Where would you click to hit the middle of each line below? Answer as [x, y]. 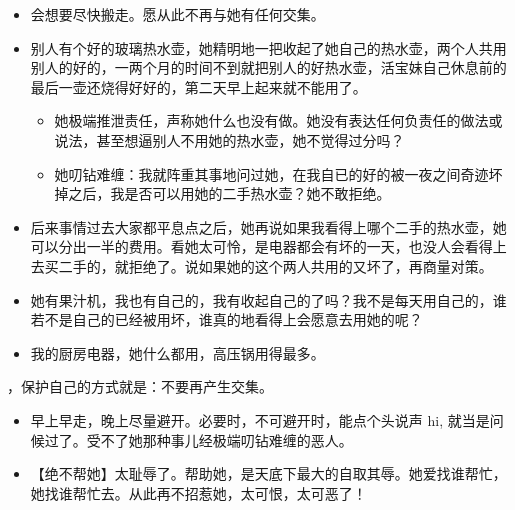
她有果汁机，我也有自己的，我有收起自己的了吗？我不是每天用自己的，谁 [268, 299]
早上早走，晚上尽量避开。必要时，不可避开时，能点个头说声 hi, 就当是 [260, 419]
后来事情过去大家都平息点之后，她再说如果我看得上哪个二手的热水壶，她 [268, 226]
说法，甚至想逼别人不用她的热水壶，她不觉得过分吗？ [229, 139]
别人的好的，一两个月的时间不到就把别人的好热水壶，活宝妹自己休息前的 [268, 67]
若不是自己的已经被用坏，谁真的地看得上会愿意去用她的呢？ [226, 319]
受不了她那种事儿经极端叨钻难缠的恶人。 [219, 439]
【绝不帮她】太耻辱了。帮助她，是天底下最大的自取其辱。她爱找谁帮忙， [268, 473]
